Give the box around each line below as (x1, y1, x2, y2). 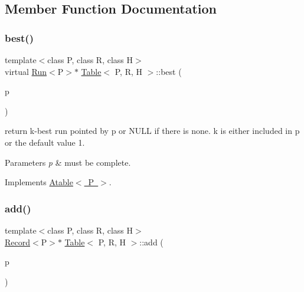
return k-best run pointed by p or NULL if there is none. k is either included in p (5, 124, 300, 137)
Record (5, 235, 31, 248)
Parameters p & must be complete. (5, 156, 131, 168)
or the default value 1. (5, 136, 85, 148)
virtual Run (5, 65, 47, 77)
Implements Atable (5, 176, 73, 188)
